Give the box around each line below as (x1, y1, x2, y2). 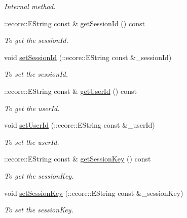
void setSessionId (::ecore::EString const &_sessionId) (4, 51, 172, 62)
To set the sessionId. (4, 69, 68, 79)
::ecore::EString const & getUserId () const (4, 85, 137, 96)
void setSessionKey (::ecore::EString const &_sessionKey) (4, 187, 183, 198)
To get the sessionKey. (4, 170, 74, 181)
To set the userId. (4, 136, 59, 147)
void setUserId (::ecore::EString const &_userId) (4, 120, 155, 130)
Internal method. (4, 1, 56, 11)
